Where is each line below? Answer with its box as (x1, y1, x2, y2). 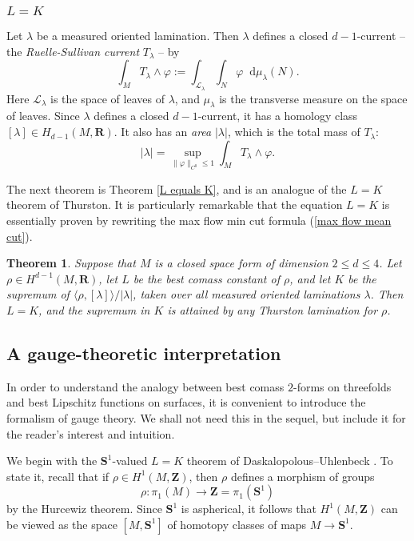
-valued (112, 452, 148, 469)
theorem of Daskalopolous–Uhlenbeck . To (186, 452, 393, 469)
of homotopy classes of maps (167, 515, 307, 532)
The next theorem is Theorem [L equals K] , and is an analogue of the (6, 180, 347, 197)
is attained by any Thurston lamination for (167, 302, 378, 318)
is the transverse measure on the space (219, 90, 408, 106)
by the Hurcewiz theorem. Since (6, 500, 162, 517)
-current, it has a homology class (197, 107, 358, 124)
